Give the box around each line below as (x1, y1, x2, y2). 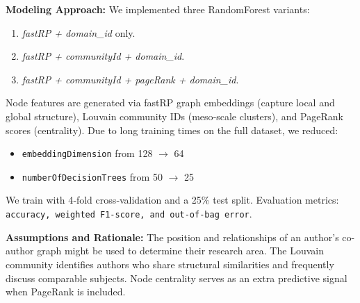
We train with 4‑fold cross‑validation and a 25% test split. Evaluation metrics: (6, 193, 339, 207)
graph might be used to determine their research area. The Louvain (37, 243, 324, 258)
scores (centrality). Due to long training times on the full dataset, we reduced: (6, 122, 338, 137)
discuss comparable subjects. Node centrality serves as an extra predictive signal (6, 270, 347, 285)
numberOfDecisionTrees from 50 (22, 169, 163, 183)
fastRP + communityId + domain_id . (22, 49, 185, 63)
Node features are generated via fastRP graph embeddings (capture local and (6, 95, 335, 110)
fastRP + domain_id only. (22, 25, 136, 40)
